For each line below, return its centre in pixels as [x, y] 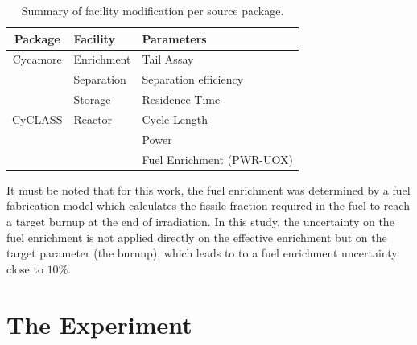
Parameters [174, 38]
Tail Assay [168, 59]
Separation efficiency [193, 79]
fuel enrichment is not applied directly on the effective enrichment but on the [197, 237]
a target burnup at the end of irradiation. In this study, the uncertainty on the [200, 221]
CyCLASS [37, 119]
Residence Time [181, 99]
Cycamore [37, 59]
